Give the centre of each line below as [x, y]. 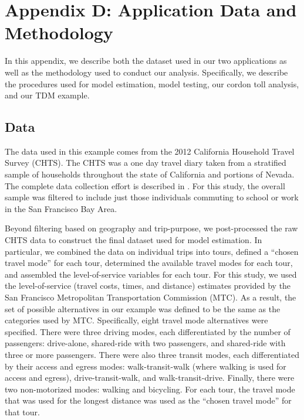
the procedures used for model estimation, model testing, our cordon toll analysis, [152, 83]
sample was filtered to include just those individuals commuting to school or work [152, 197]
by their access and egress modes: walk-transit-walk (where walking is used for [146, 366]
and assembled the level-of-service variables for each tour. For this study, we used [151, 274]
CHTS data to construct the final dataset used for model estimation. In [134, 240]
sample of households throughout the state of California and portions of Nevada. [150, 174]
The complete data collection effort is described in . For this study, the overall [145, 185]
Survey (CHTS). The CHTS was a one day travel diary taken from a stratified [146, 163]
